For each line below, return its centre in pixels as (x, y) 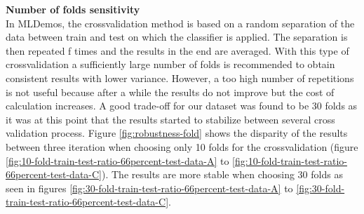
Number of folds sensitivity (73, 9)
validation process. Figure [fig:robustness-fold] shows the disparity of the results (177, 133)
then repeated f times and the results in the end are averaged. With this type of (177, 50)
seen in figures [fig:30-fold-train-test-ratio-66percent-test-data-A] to (149, 188)
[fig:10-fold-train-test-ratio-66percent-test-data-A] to (117, 160)
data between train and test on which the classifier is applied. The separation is (177, 37)
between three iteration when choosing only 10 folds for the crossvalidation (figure (182, 146)
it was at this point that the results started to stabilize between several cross (170, 119)
